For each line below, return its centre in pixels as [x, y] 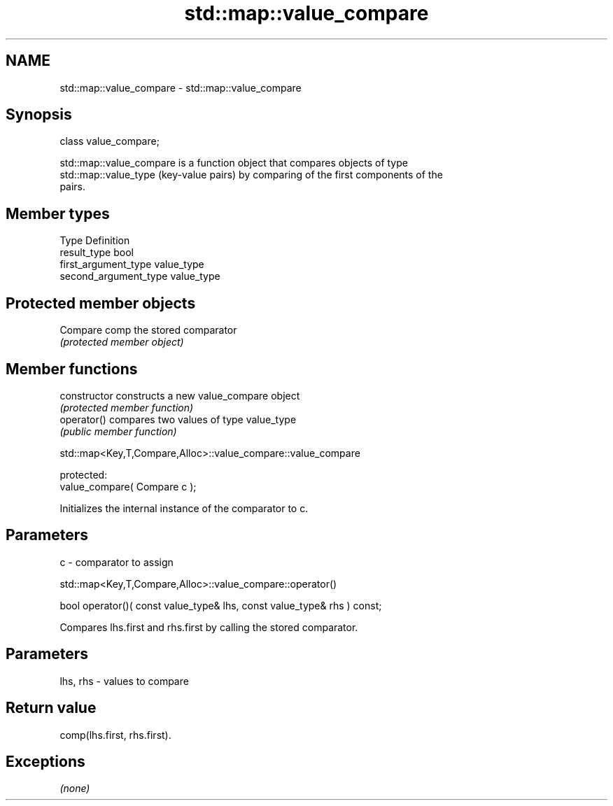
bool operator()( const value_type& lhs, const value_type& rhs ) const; [221, 605]
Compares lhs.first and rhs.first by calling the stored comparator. [209, 627]
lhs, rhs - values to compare [124, 681]
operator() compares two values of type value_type [178, 419]
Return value [51, 708]
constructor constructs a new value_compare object [180, 395]
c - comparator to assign [117, 562]
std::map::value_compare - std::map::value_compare [181, 87]
